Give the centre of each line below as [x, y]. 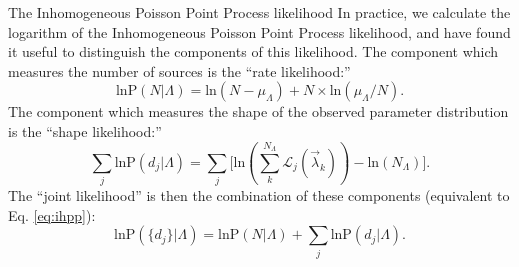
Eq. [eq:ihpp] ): [52, 214]
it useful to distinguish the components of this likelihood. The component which [253, 51]
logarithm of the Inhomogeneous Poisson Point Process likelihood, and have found [259, 31]
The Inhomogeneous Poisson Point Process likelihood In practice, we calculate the [259, 12]
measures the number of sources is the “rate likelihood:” [179, 70]
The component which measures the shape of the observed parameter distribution [258, 111]
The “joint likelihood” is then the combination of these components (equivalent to [259, 195]
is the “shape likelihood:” [85, 130]
